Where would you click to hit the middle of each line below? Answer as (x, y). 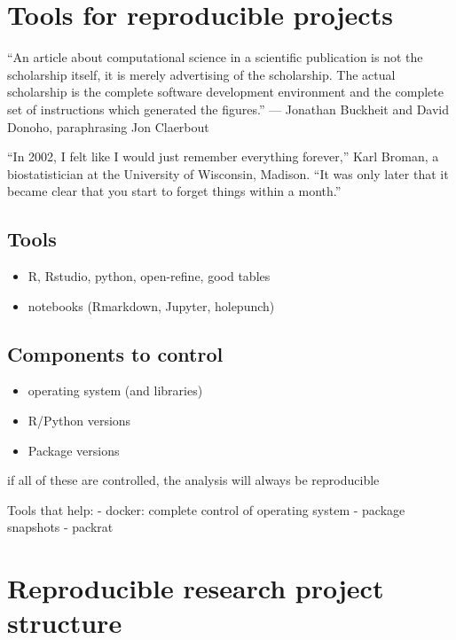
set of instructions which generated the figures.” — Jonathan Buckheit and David (228, 109)
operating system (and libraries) (115, 390)
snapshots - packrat (60, 527)
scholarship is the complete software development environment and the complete (225, 92)
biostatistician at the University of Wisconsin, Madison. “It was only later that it (228, 173)
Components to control (115, 353)
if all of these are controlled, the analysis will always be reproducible (193, 480)
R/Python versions (79, 421)
